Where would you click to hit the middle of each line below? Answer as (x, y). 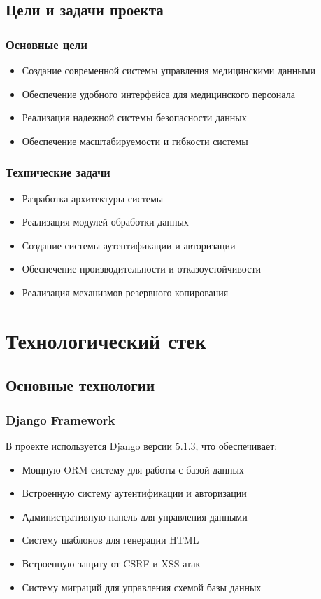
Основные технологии (80, 385)
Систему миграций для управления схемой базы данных (142, 587)
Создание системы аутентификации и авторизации (129, 245)
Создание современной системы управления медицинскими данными (169, 70)
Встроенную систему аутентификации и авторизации (134, 493)
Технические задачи (58, 172)
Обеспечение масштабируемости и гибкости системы (135, 140)
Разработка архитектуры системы (93, 198)
